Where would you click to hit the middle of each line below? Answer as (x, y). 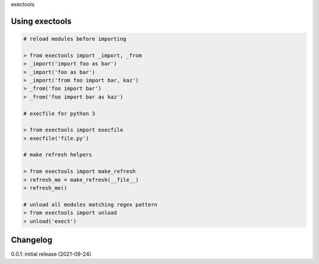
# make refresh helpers (58, 155)
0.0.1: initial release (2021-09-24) (51, 254)
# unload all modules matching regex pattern (90, 205)
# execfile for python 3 (59, 113)
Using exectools (41, 21)
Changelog (32, 240)
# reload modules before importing (75, 39)
